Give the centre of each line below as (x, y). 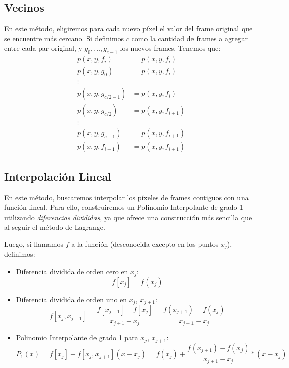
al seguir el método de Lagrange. (55, 227)
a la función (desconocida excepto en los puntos (145, 244)
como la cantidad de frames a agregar (190, 38)
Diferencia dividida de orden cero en (72, 271)
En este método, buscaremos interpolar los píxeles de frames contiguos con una (126, 197)
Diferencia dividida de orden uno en (71, 299)
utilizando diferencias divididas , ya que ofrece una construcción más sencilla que (128, 217)
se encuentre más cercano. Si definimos (64, 38)
